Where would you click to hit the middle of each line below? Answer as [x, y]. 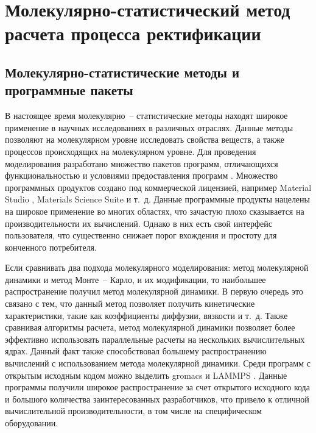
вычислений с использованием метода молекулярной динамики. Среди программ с [158, 363]
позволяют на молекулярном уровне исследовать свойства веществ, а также [145, 139]
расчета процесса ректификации [133, 33]
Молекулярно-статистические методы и [122, 72]
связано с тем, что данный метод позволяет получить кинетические [130, 303]
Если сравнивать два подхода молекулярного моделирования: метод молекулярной [157, 267]
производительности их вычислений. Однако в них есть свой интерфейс [139, 223]
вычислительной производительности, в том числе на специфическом [134, 411]
